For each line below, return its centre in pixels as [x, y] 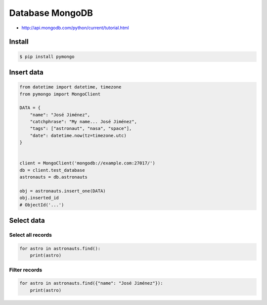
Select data [27, 221]
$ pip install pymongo [47, 56]
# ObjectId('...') [42, 205]
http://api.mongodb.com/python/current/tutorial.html [75, 28]
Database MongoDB [51, 13]
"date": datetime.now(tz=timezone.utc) [78, 135]
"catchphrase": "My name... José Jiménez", [83, 122]
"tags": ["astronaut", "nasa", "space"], [81, 128]
